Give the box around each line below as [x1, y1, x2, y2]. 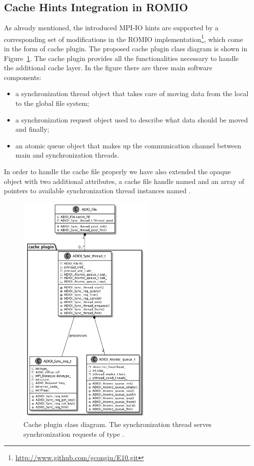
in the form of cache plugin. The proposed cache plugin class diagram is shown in [4, 43, 248, 54]
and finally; [15, 124, 49, 134]
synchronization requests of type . [23, 428, 125, 439]
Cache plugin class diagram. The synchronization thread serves [23, 419, 212, 429]
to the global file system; [15, 98, 89, 108]
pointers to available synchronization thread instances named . [4, 185, 191, 196]
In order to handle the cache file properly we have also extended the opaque [4, 166, 231, 176]
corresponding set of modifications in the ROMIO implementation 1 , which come [4, 32, 243, 44]
